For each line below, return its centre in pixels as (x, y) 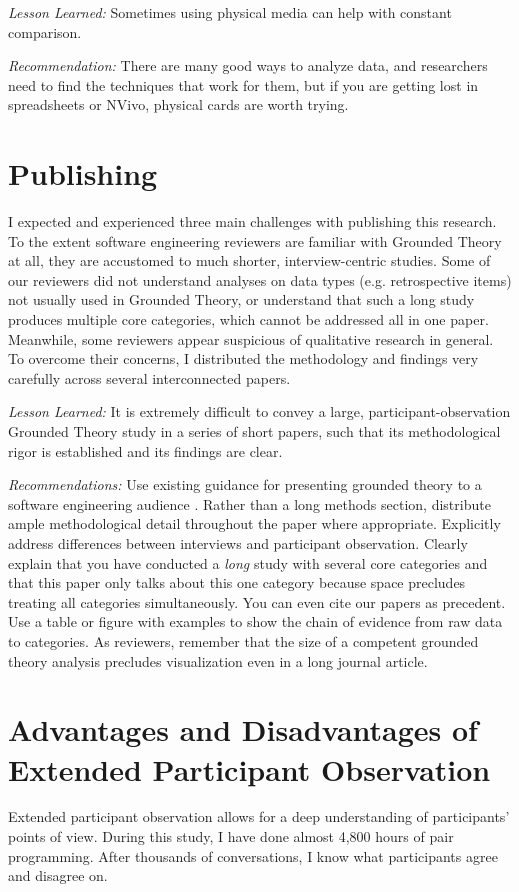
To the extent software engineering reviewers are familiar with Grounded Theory (255, 240)
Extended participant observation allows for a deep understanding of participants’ (259, 816)
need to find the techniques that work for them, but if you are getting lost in (243, 84)
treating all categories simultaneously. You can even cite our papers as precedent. (257, 601)
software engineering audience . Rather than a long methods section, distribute (249, 503)
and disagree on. (58, 875)
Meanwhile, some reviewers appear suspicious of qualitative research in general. (251, 338)
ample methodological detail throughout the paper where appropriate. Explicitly (254, 523)
